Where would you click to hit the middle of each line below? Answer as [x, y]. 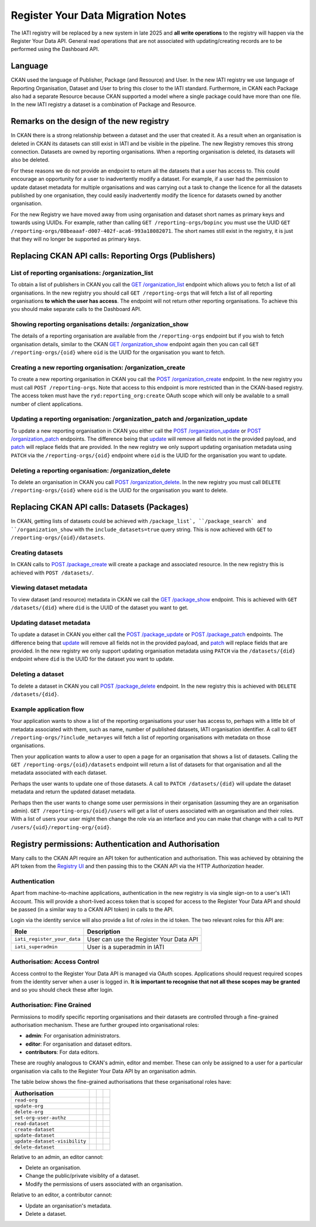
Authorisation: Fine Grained [51, 1005]
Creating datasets [37, 553]
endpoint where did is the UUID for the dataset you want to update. [93, 659]
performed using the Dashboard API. [55, 49]
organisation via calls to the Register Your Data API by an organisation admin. [104, 1071]
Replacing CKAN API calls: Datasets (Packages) [100, 507]
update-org [29, 1106]
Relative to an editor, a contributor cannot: [61, 1195]
